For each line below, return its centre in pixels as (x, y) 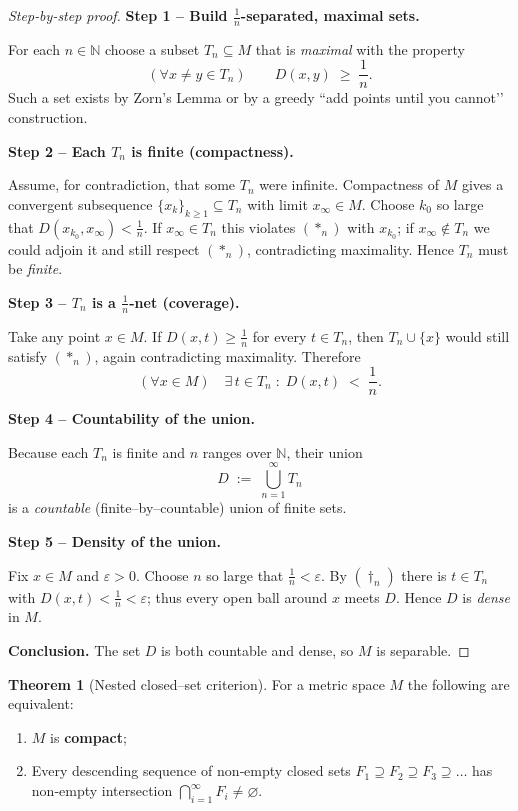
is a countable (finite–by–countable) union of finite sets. (177, 507)
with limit (277, 203)
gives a (482, 184)
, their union (324, 451)
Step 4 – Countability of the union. (132, 418)
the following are (458, 683)
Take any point (54, 335)
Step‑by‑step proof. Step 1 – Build (118, 15)
